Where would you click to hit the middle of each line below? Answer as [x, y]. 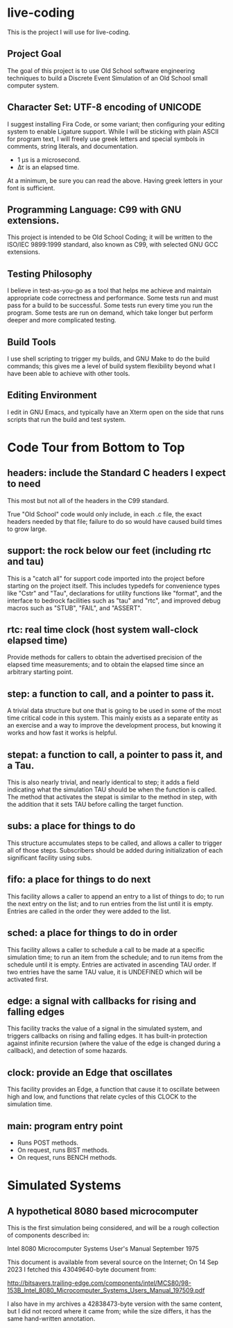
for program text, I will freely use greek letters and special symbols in [106, 139]
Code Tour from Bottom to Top [96, 448]
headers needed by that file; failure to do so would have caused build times [115, 521]
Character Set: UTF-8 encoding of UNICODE [104, 107]
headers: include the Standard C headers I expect [116, 473]
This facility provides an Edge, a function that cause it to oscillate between [113, 1090]
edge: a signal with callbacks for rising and [102, 1001]
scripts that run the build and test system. [67, 419]
